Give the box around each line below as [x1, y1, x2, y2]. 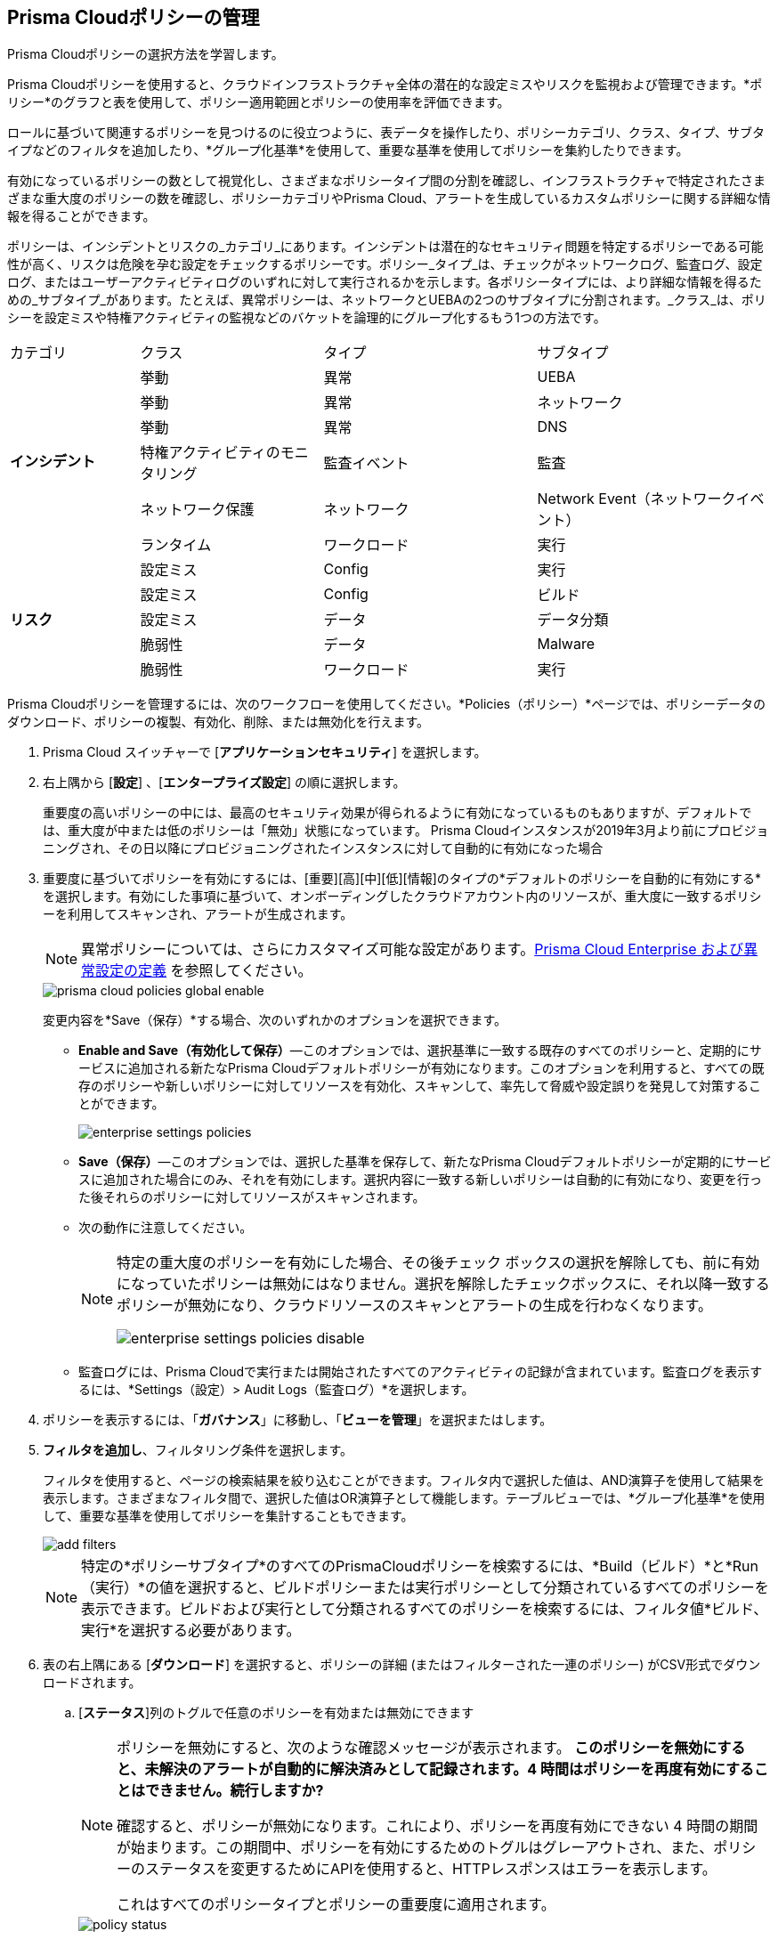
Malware [537, 635, 595, 653]
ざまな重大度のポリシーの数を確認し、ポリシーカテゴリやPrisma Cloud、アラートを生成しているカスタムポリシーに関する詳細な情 [7, 191, 771, 207]
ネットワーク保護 [140, 500, 255, 519]
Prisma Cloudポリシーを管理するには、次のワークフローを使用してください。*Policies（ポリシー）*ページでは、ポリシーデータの [7, 696, 766, 712]
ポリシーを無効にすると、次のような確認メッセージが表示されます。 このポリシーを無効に [117, 1739, 717, 1757]
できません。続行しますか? [145, 1781, 324, 1800]
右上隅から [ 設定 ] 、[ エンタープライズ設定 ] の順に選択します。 [43, 775, 406, 791]
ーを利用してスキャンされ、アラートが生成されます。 [43, 906, 353, 922]
